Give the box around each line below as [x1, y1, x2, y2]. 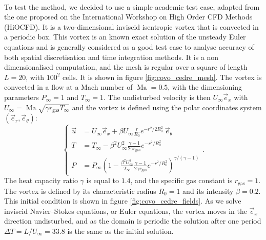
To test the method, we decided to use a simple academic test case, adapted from [4, 1, 260, 12]
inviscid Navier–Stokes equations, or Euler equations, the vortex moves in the [4, 205, 248, 216]
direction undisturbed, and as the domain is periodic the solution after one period [4, 215, 261, 226]
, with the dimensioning [168, 82, 242, 92]
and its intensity [182, 185, 234, 196]
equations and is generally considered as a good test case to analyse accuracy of [4, 41, 254, 52]
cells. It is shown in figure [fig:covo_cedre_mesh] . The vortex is [63, 71, 262, 82]
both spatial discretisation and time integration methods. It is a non [4, 51, 219, 62]
